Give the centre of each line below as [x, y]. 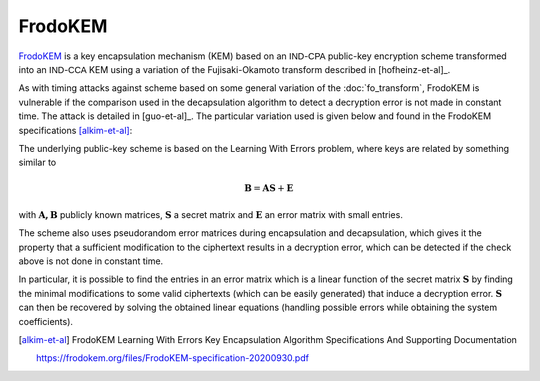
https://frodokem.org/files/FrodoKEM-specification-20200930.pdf [173, 358]
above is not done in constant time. [91, 261]
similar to [37, 162]
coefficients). [46, 321]
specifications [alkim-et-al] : [75, 130]
